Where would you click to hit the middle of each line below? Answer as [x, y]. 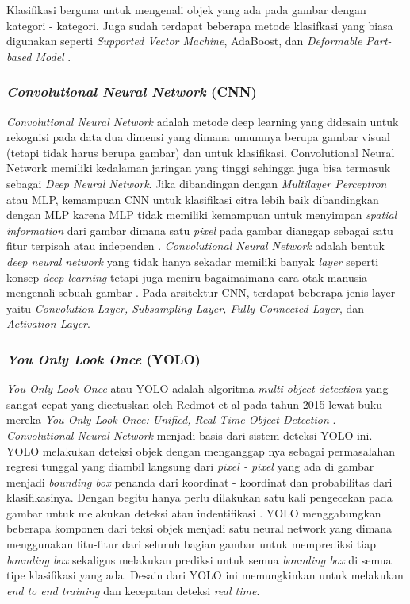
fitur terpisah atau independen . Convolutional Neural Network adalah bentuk [195, 246]
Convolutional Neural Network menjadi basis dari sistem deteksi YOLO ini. [190, 435]
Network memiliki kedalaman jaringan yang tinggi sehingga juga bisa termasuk [199, 168]
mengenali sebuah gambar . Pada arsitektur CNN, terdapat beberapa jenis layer [201, 292]
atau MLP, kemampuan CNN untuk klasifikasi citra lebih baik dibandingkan [193, 199]
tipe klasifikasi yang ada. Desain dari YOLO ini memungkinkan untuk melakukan [205, 575]
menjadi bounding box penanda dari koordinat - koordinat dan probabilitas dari [199, 481]
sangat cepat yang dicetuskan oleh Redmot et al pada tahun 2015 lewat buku [195, 404]
